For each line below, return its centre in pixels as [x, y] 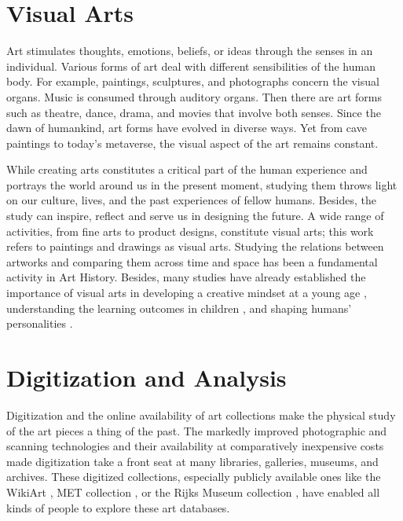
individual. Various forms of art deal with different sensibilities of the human [191, 66]
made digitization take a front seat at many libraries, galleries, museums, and [192, 461]
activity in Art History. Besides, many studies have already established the [186, 277]
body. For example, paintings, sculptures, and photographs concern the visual [193, 81]
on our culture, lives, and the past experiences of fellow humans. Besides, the [191, 200]
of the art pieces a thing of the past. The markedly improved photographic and [197, 430]
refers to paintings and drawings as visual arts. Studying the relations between [195, 246]
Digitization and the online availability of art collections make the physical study [201, 415]
